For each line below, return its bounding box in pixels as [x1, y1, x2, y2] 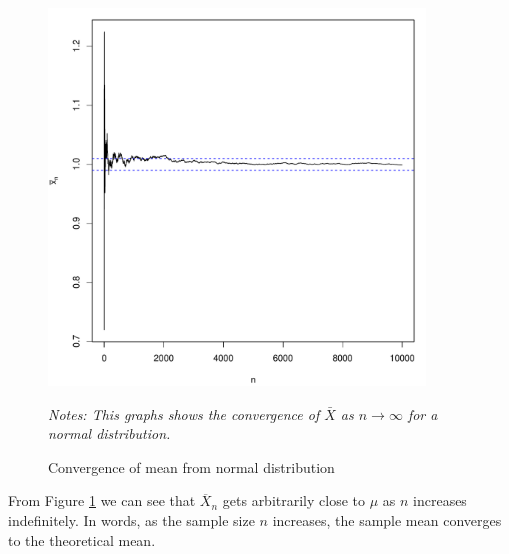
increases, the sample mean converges [272, 509, 502, 530]
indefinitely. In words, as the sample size [8, 509, 255, 530]
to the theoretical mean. [8, 529, 156, 550]
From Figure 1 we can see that [8, 490, 196, 511]
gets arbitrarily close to [222, 490, 365, 511]
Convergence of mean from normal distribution [48, 456, 335, 477]
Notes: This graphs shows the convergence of [48, 403, 320, 424]
